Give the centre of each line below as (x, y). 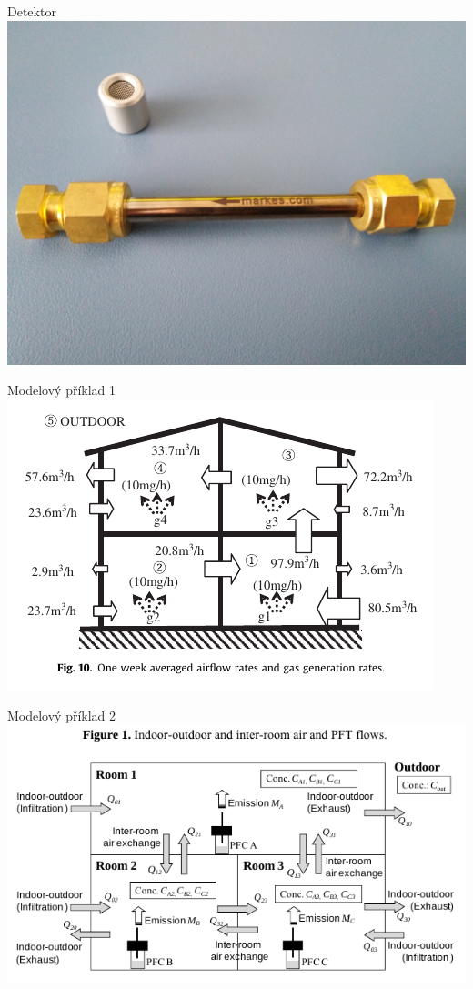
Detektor (32, 11)
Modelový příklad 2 (62, 716)
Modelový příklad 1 (62, 390)
